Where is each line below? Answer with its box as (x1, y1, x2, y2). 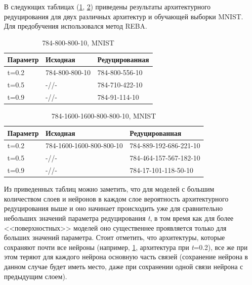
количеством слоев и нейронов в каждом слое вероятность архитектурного (4, 193, 229, 204)
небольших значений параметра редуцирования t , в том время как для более (4, 213, 234, 223)
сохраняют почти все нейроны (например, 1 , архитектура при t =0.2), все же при (4, 242, 248, 252)
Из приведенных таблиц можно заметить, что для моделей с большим (4, 184, 214, 194)
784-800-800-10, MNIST (42, 37, 115, 47)
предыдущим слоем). (4, 271, 67, 281)
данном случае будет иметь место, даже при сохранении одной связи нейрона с (4, 261, 243, 271)
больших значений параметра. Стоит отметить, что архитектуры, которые (4, 232, 225, 243)
